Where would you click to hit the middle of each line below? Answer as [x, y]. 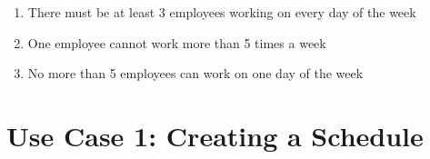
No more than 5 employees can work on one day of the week [195, 73]
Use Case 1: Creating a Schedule [215, 135]
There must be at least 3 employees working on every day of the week [222, 12]
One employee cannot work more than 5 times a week [177, 42]
